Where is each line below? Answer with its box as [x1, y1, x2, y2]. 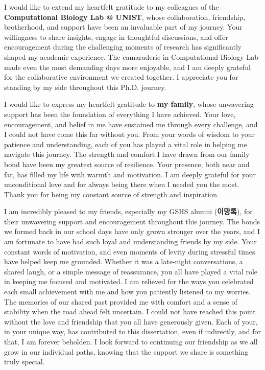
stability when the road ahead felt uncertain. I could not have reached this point [4, 306, 256, 317]
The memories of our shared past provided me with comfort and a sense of [4, 296, 237, 307]
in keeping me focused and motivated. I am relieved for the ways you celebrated [4, 276, 254, 287]
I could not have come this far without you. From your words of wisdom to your [4, 129, 255, 140]
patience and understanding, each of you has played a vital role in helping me [4, 138, 247, 149]
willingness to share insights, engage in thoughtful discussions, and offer [4, 31, 228, 42]
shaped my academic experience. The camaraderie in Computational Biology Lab [4, 51, 258, 62]
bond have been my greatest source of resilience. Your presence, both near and [4, 158, 250, 169]
